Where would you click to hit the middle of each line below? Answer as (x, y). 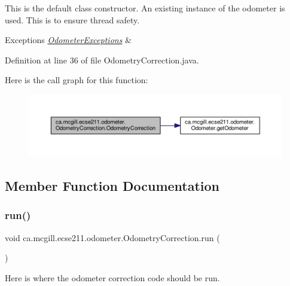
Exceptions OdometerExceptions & (68, 40)
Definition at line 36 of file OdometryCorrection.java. (102, 60)
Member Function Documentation (112, 186)
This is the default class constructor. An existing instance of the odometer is (145, 8)
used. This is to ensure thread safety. (72, 19)
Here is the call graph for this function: (77, 80)
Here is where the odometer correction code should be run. (112, 277)
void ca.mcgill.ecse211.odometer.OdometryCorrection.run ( (112, 237)
